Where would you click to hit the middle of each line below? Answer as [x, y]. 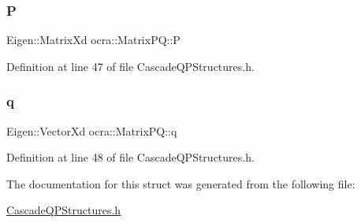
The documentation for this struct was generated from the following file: [181, 183]
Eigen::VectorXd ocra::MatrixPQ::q [92, 130]
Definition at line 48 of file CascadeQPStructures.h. [130, 157]
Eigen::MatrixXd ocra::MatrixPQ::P [93, 40]
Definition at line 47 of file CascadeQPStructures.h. [130, 66]
